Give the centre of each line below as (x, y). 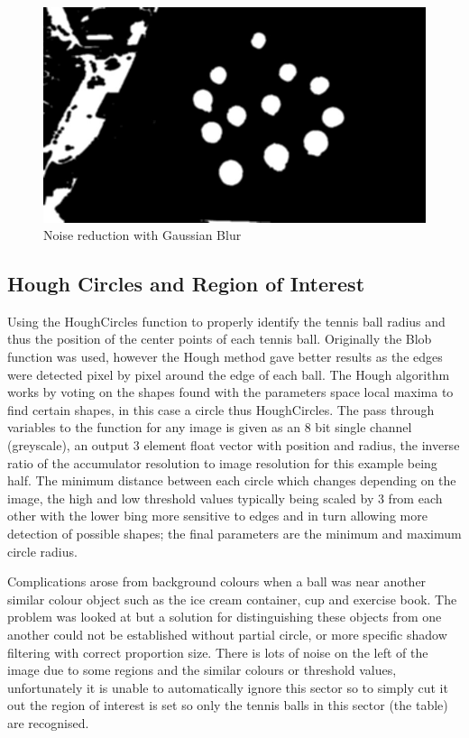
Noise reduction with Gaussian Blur (143, 235)
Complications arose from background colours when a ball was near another (217, 581)
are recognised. (48, 722)
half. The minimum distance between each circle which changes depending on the (232, 480)
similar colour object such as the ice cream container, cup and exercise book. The (232, 599)
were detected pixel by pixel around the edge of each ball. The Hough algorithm (229, 374)
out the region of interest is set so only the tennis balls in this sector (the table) (228, 705)
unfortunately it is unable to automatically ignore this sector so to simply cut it (228, 687)
